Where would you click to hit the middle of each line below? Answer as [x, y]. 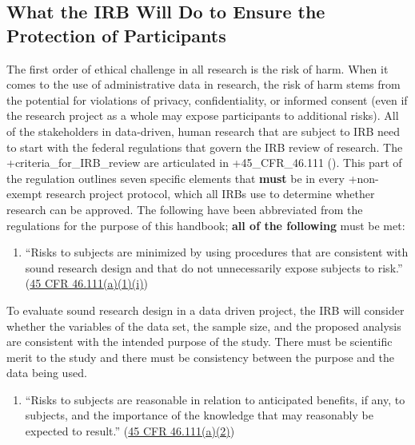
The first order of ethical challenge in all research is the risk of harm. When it [198, 68]
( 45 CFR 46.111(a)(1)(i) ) [87, 283]
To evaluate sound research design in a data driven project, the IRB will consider [206, 310]
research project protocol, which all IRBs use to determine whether [210, 194]
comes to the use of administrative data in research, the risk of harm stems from [204, 84]
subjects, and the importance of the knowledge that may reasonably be [199, 415]
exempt [24, 194]
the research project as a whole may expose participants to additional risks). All [203, 115]
